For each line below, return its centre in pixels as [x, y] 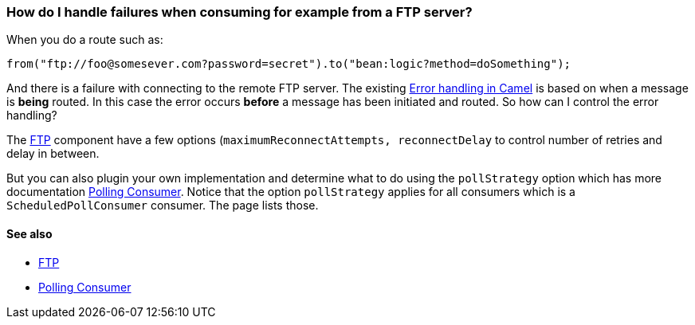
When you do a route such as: [85, 40]
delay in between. [53, 154]
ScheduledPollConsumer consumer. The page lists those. [163, 206]
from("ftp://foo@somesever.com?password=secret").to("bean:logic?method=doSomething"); [289, 64]
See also [29, 233]
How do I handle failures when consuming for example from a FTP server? [240, 12]
